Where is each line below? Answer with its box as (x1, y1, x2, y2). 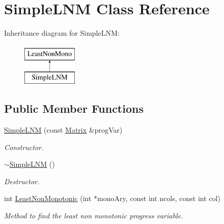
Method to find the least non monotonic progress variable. (4, 210, 183, 221)
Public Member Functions (4, 101, 144, 116)
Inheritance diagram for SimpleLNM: (4, 28, 120, 38)
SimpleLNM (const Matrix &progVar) (4, 125, 123, 135)
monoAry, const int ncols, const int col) (97, 193, 220, 204)
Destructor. (4, 176, 40, 186)
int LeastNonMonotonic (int (4, 193, 92, 204)
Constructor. (4, 141, 44, 152)
